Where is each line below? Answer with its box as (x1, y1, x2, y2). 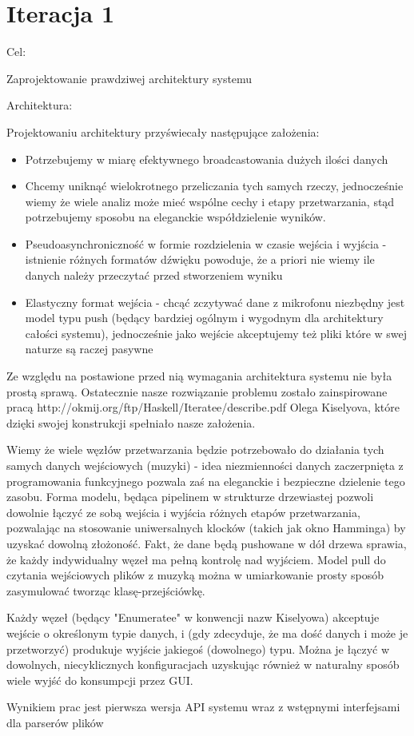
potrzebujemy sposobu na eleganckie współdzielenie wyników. (25, 209, 326, 225)
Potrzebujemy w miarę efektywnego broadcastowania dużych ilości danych (25, 150, 388, 167)
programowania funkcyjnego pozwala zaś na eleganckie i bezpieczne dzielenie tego (6, 472, 405, 489)
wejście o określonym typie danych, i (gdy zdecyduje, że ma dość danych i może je (6, 624, 408, 641)
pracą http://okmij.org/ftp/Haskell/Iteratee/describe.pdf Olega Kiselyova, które (6, 399, 400, 416)
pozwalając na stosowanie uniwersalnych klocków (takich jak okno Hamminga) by (6, 519, 406, 536)
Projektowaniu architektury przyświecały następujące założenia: (6, 123, 320, 140)
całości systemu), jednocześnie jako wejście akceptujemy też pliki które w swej (25, 324, 408, 341)
